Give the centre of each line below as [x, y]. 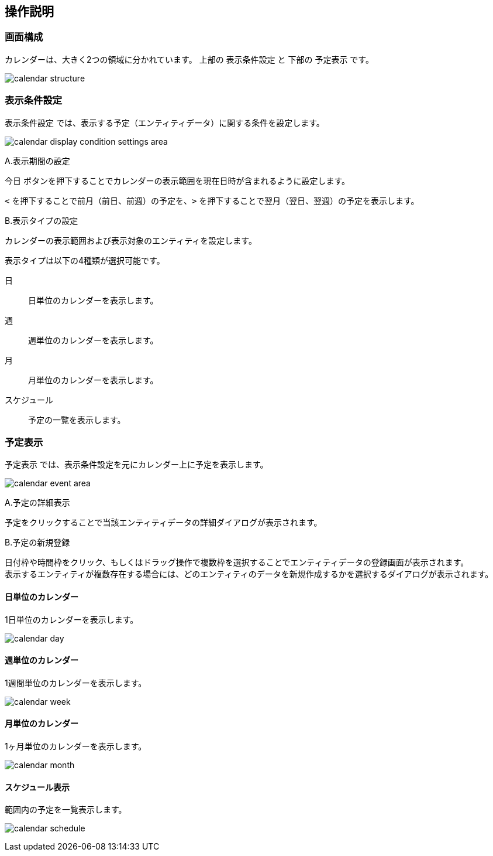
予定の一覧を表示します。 [77, 420]
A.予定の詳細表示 [37, 503]
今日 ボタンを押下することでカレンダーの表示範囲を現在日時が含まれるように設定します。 [177, 180]
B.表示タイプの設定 [42, 220]
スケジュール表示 [37, 787]
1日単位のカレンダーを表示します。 [72, 619]
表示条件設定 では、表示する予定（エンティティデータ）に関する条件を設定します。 [165, 122]
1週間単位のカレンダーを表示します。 [76, 683]
